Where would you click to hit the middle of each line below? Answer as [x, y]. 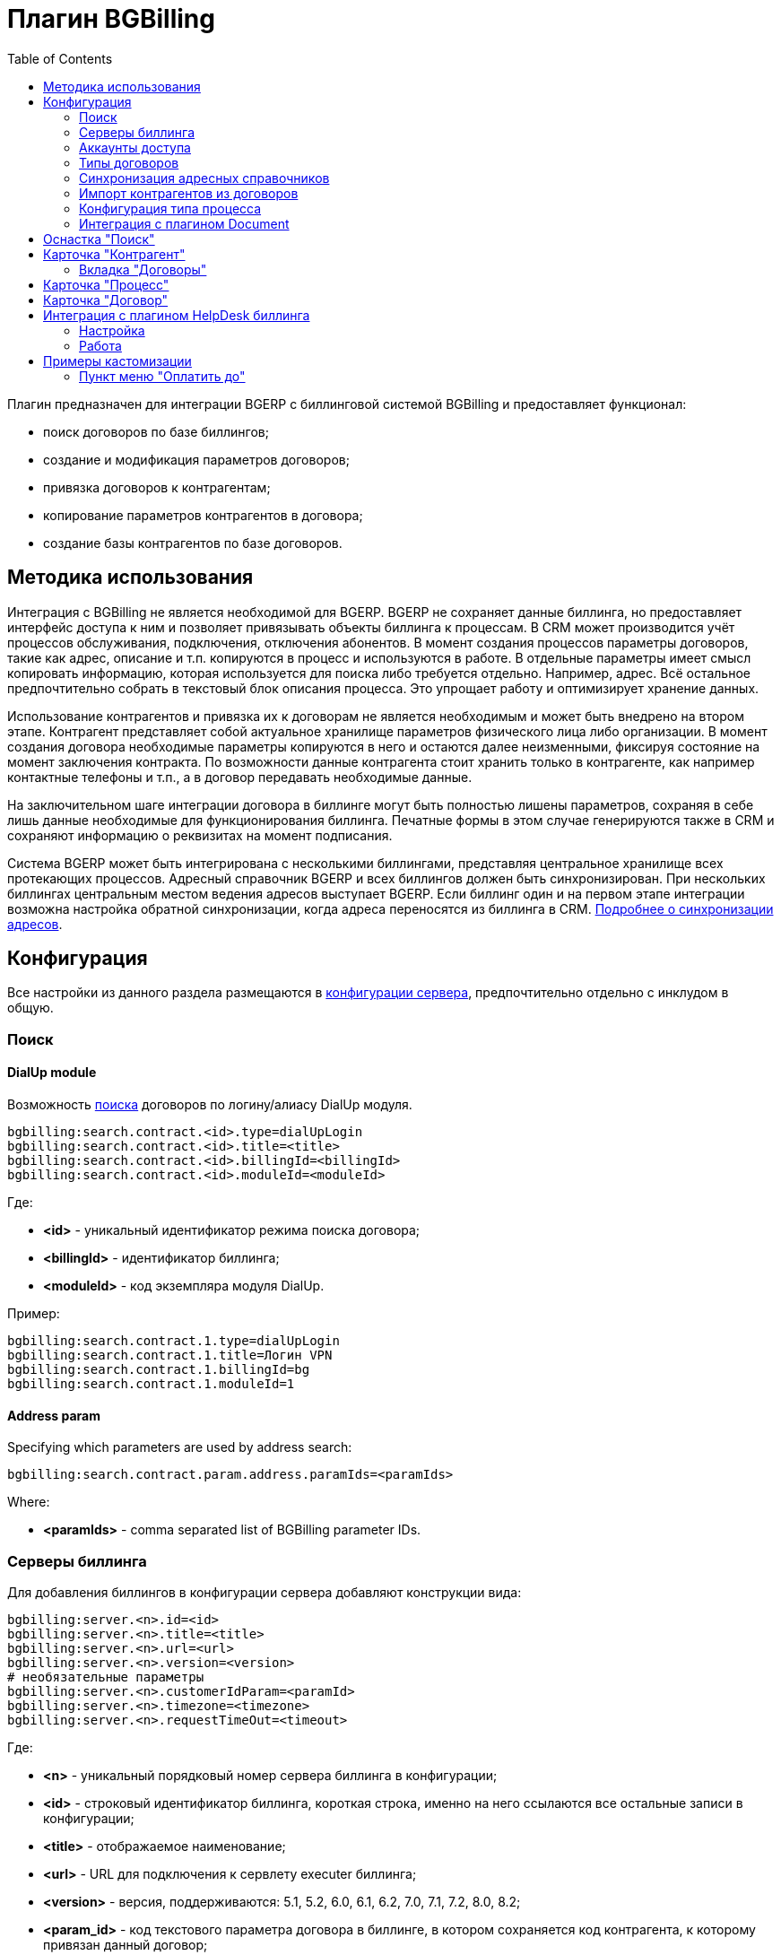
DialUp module [52, 1073]
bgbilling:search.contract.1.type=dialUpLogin [174, 1341]
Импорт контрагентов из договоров [189, 193]
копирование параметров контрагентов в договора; [203, 515]
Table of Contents [60, 58]
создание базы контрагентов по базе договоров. [193, 543]
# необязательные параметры [106, 1677]
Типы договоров [129, 162]
